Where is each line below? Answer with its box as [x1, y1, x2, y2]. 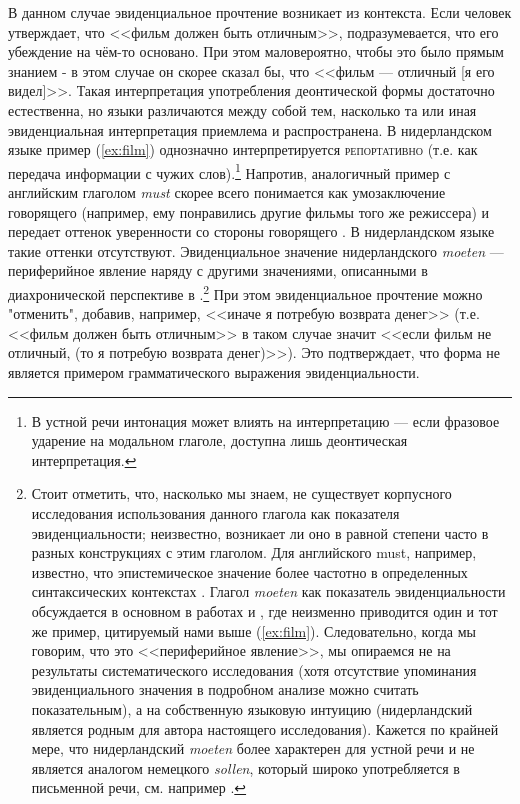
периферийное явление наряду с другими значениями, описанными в [8, 260, 428, 281]
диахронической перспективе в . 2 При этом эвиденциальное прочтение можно [8, 280, 483, 304]
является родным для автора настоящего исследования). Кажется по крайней [31, 718, 499, 739]
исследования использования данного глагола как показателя [31, 502, 400, 523]
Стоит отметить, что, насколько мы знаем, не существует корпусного [31, 483, 452, 504]
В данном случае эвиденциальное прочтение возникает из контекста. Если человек [8, 2, 512, 22]
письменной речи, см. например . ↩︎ [31, 777, 247, 798]
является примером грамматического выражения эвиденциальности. [8, 362, 420, 382]
